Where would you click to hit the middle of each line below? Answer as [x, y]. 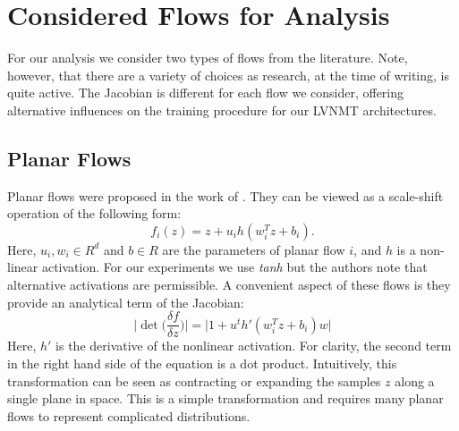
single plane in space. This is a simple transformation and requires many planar [225, 398]
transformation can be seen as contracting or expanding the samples [194, 380]
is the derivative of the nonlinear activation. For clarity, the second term [254, 346]
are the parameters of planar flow [254, 249]
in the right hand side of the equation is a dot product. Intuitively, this [202, 363]
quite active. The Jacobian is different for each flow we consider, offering [206, 93]
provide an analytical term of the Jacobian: [126, 302]
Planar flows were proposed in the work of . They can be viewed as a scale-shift [225, 195]
